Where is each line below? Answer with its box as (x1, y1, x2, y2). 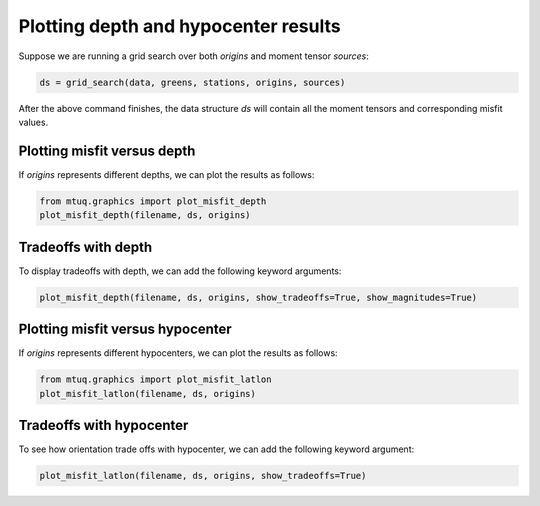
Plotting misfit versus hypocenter (18, 321, 232, 338)
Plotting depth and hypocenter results (18, 15, 341, 37)
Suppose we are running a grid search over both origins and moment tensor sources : (18, 50, 370, 62)
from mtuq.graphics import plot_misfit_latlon (39, 374, 272, 385)
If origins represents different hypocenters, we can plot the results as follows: (18, 347, 339, 359)
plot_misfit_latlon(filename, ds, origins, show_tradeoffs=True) (39, 470, 367, 482)
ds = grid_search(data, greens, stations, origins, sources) (39, 76, 346, 88)
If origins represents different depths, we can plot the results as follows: (18, 168, 315, 180)
